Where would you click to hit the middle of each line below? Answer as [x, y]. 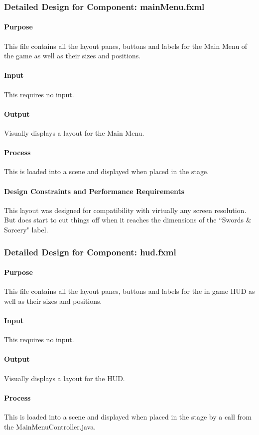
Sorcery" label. [26, 229]
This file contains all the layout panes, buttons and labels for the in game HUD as [129, 291]
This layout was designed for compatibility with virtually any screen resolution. [125, 210]
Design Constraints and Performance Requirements [94, 191]
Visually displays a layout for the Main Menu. [74, 133]
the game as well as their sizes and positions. [72, 56]
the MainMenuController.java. [50, 426]
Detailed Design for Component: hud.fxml [90, 252]
